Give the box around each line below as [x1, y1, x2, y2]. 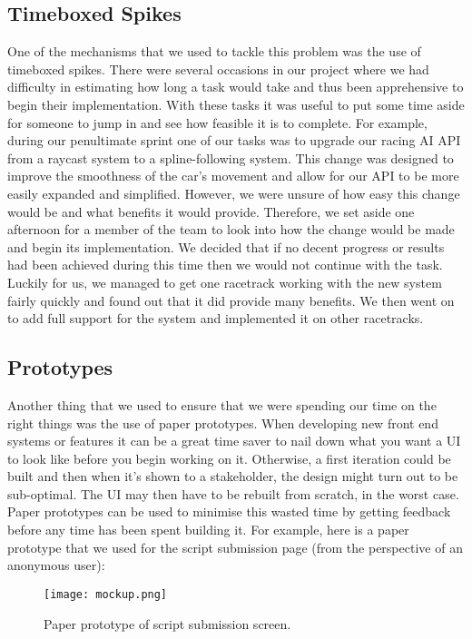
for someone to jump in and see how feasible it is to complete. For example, [7, 113, 428, 132]
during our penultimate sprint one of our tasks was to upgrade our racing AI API [7, 131, 461, 150]
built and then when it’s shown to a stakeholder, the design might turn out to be [7, 467, 458, 486]
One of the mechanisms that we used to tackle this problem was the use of [7, 42, 421, 61]
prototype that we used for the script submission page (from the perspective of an [7, 537, 463, 556]
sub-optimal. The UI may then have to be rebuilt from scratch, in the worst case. [7, 484, 459, 503]
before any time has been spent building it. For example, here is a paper [7, 520, 409, 539]
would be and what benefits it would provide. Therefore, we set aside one [7, 202, 415, 221]
